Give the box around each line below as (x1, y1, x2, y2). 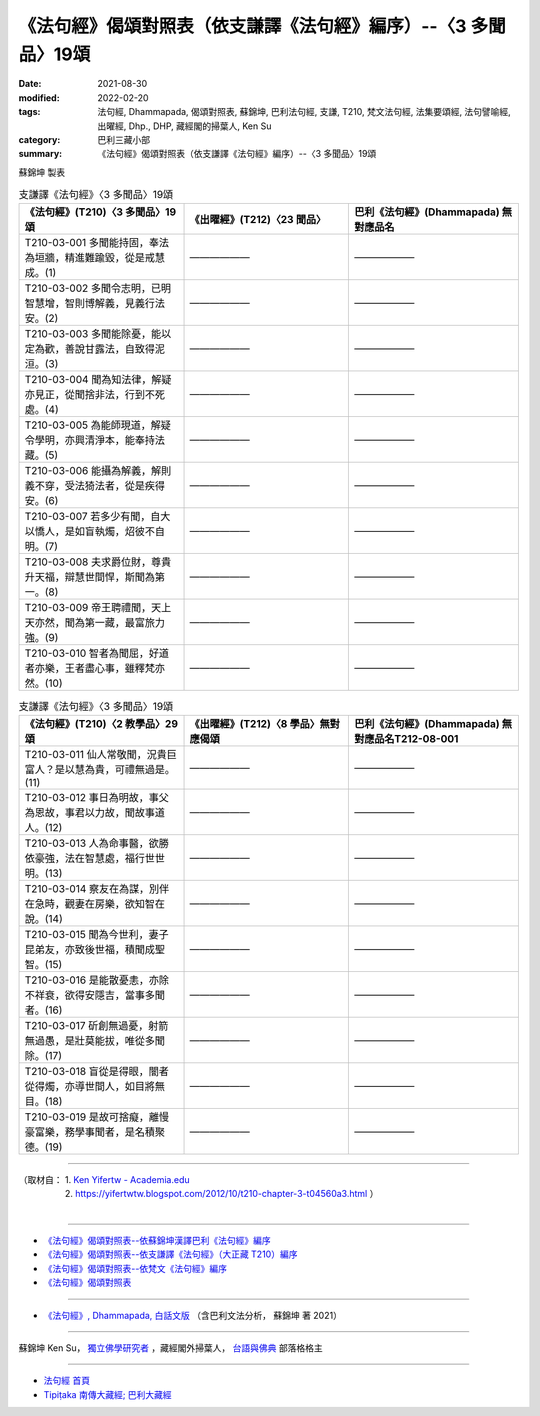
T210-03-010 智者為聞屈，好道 (24, 646, 170, 660)
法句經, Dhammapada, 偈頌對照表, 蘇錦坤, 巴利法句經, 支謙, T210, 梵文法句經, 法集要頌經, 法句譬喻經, (97, 106, 512, 118)
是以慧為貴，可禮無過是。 (54, 762, 175, 776)
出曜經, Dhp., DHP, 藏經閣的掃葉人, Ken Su (97, 120, 272, 132)
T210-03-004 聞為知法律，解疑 (24, 373, 172, 387)
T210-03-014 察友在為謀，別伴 (24, 881, 170, 895)
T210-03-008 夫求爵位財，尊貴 (24, 555, 172, 569)
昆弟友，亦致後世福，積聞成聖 (24, 942, 165, 956)
